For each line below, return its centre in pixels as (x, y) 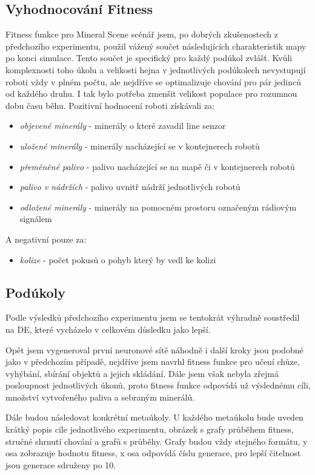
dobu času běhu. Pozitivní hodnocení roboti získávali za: (110, 105)
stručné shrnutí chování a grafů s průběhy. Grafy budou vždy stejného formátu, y (157, 441)
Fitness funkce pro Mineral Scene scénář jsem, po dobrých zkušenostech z (142, 34)
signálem (36, 219)
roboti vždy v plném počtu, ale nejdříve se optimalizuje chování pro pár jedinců (153, 81)
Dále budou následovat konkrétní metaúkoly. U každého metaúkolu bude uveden (154, 417)
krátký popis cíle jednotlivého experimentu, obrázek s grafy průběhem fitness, (150, 429)
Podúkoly (36, 292)
